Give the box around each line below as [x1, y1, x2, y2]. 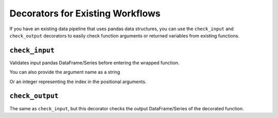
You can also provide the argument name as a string [9, 69, 120, 75]
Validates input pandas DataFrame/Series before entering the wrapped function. [9, 60, 180, 66]
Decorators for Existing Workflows [9, 8, 161, 19]
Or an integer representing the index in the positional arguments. [9, 78, 147, 85]
